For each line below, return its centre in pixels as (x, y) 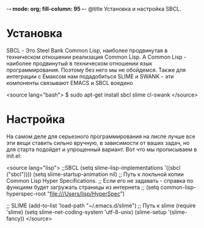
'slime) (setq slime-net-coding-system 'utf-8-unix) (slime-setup (86, 212)
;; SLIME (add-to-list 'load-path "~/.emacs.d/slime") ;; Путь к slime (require (101, 205)
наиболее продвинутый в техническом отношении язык (79, 63)
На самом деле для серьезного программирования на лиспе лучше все (101, 136)
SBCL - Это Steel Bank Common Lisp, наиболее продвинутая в (87, 50)
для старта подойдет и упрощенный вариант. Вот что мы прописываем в (102, 149)
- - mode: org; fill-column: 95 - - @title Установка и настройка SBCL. (94, 9)
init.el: (14, 156)
